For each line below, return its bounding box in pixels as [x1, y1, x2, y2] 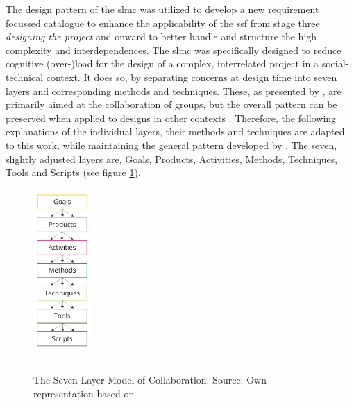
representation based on [33, 386, 135, 400]
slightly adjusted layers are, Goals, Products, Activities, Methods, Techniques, [6, 151, 338, 166]
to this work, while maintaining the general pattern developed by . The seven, [6, 137, 337, 152]
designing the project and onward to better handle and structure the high [6, 29, 317, 44]
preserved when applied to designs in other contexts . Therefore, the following [6, 110, 337, 125]
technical [6, 69, 44, 84]
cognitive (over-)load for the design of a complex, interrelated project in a [6, 56, 319, 71]
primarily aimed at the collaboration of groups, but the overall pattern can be [6, 97, 337, 112]
